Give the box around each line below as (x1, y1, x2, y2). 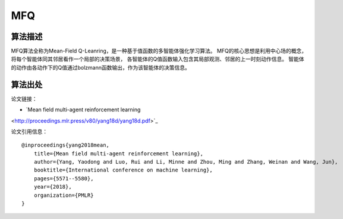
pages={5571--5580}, (33, 175, 94, 182)
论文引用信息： (11, 128, 48, 135)
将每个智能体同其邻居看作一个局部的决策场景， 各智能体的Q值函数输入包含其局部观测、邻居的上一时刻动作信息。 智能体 (11, 55, 304, 62)
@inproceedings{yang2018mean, (21, 142, 110, 149)
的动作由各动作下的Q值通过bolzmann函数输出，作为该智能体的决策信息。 (11, 64, 190, 71)
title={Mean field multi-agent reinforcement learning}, (33, 150, 203, 157)
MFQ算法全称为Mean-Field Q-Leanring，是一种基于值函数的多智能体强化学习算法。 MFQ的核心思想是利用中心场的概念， (11, 48, 307, 55)
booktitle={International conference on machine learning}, (33, 167, 213, 174)
